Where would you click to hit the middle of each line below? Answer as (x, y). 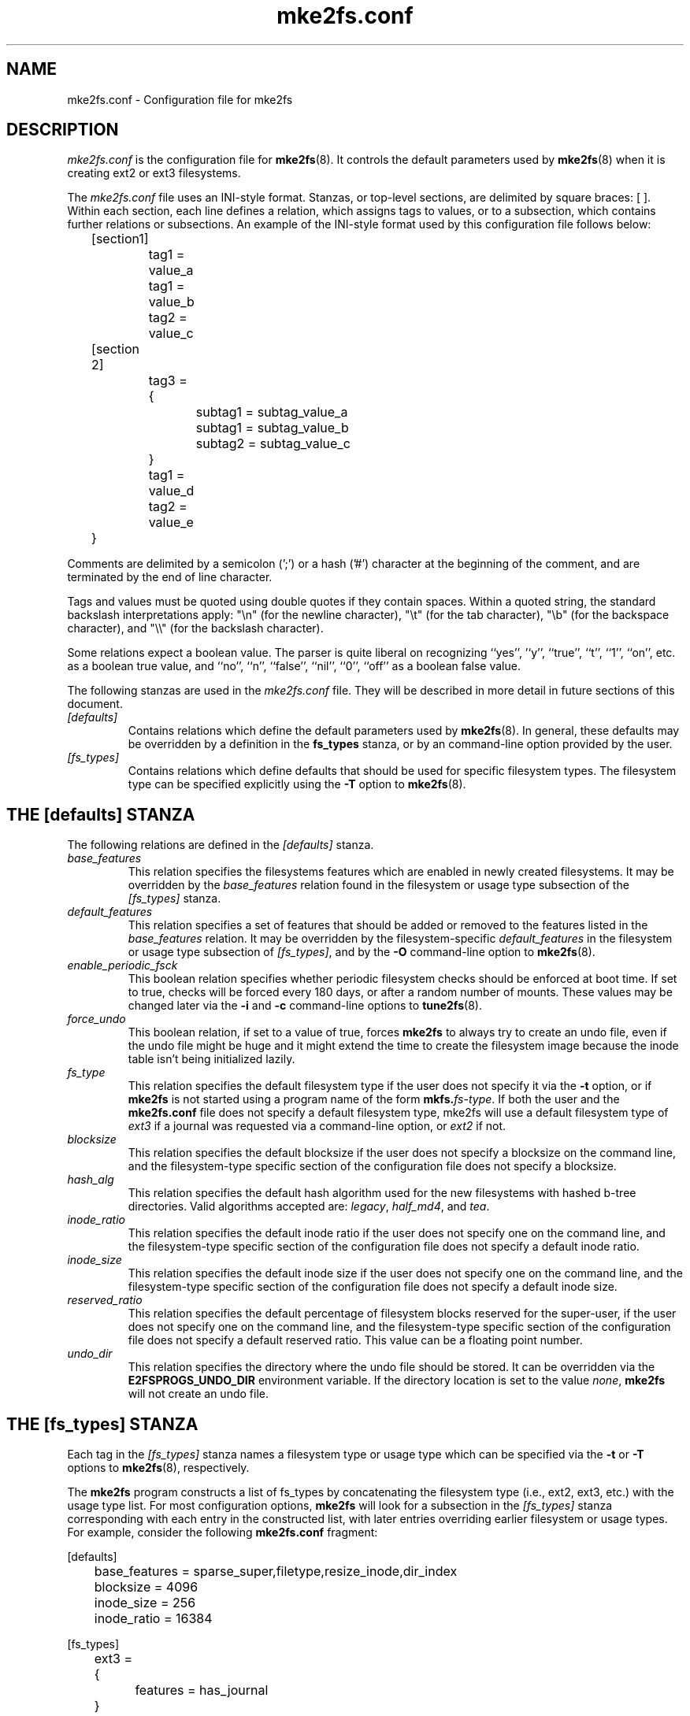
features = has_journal (202, 1690)
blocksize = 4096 (146, 1587)
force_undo (96, 1019)
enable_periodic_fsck (122, 965)
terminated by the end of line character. (170, 577)
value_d (171, 491)
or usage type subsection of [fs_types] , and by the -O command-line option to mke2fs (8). (362, 952)
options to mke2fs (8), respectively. (158, 1468)
